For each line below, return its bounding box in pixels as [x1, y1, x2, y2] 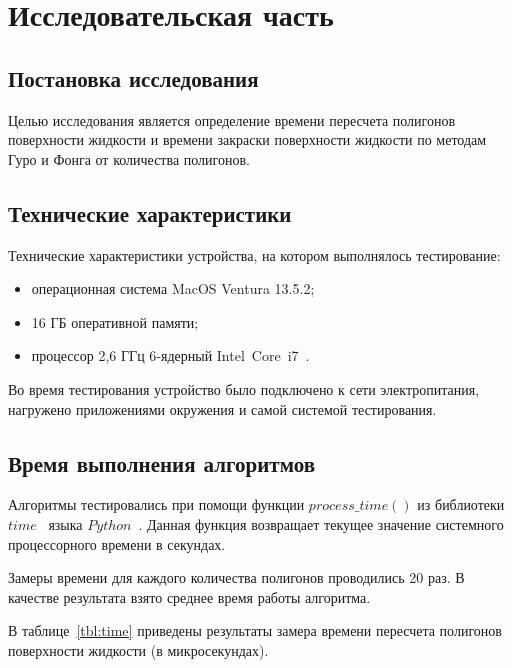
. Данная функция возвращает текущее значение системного [138, 513, 504, 534]
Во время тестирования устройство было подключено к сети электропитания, [8, 378, 480, 399]
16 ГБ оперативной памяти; [31, 311, 199, 332]
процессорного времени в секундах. [8, 533, 226, 554]
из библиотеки [417, 494, 505, 515]
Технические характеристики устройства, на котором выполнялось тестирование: [8, 244, 501, 265]
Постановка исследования [8, 62, 259, 93]
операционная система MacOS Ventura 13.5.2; [31, 278, 315, 299]
